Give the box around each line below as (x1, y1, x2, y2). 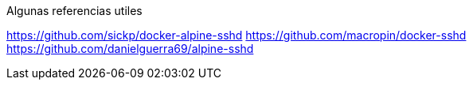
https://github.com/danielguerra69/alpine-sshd (6, 42, 254, 55)
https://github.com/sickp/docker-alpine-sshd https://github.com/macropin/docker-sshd (6, 28, 467, 42)
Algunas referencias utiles (6, 4, 143, 17)
